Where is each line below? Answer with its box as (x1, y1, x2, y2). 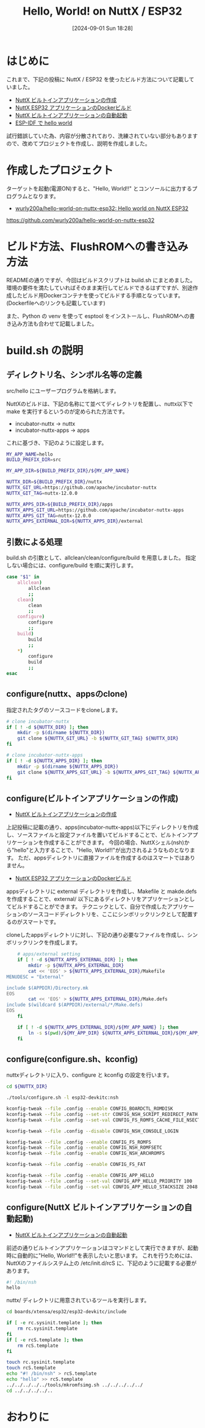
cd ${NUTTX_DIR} (6, 1084, 48, 1090)
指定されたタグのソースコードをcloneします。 (6, 706, 121, 713)
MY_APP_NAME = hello (6, 451, 53, 457)
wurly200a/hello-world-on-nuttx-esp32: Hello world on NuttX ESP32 (15, 205, 189, 212)
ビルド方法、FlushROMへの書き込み (6, 239, 189, 253)
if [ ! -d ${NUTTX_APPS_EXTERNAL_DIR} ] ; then (17, 957, 138, 963)
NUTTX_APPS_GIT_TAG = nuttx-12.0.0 (6, 512, 92, 519)
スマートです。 (22, 918, 60, 926)
